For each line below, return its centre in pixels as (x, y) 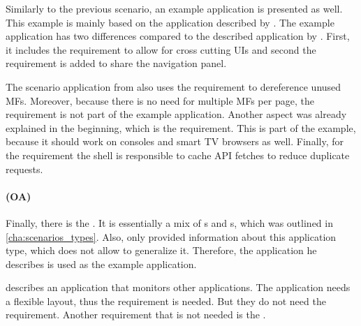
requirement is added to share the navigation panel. (116, 63)
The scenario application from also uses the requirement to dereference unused (174, 86)
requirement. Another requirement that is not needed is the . (136, 314)
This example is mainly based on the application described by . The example (170, 22)
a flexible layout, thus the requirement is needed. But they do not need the (166, 301)
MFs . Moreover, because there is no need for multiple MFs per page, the (160, 100)
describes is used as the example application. (101, 264)
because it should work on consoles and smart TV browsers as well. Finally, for (175, 141)
